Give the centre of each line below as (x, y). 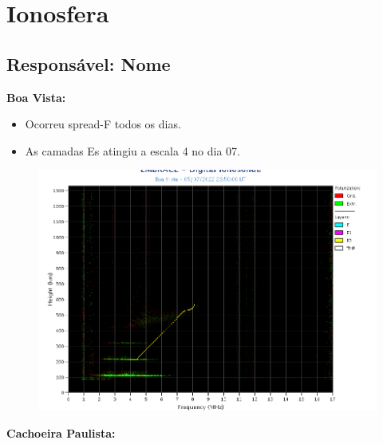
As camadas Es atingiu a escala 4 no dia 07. (132, 150)
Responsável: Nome (89, 63)
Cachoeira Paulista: (61, 432)
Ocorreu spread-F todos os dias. (103, 124)
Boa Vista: (36, 97)
